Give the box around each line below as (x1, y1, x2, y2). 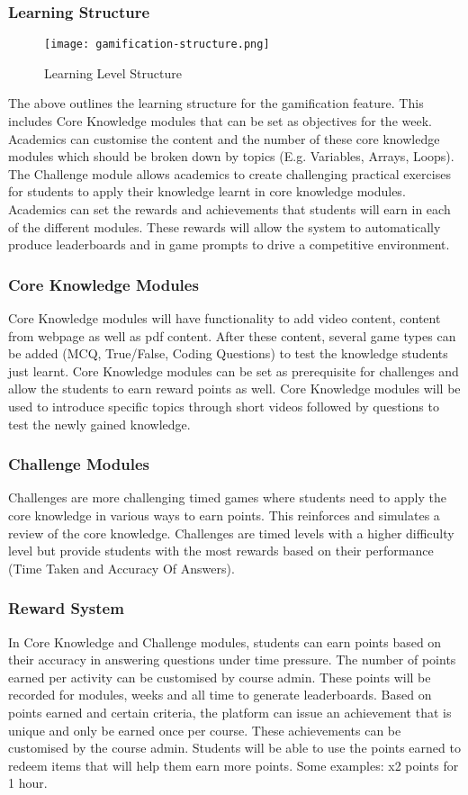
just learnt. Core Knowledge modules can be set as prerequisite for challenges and (8, 361, 459, 380)
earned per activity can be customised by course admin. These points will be (8, 667, 431, 686)
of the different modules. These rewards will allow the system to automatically (8, 217, 441, 236)
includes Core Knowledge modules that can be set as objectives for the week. (8, 112, 432, 131)
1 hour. (8, 773, 48, 792)
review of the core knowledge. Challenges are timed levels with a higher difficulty (8, 523, 454, 542)
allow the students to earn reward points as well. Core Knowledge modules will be (8, 379, 461, 398)
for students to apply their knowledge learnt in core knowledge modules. (8, 182, 406, 201)
